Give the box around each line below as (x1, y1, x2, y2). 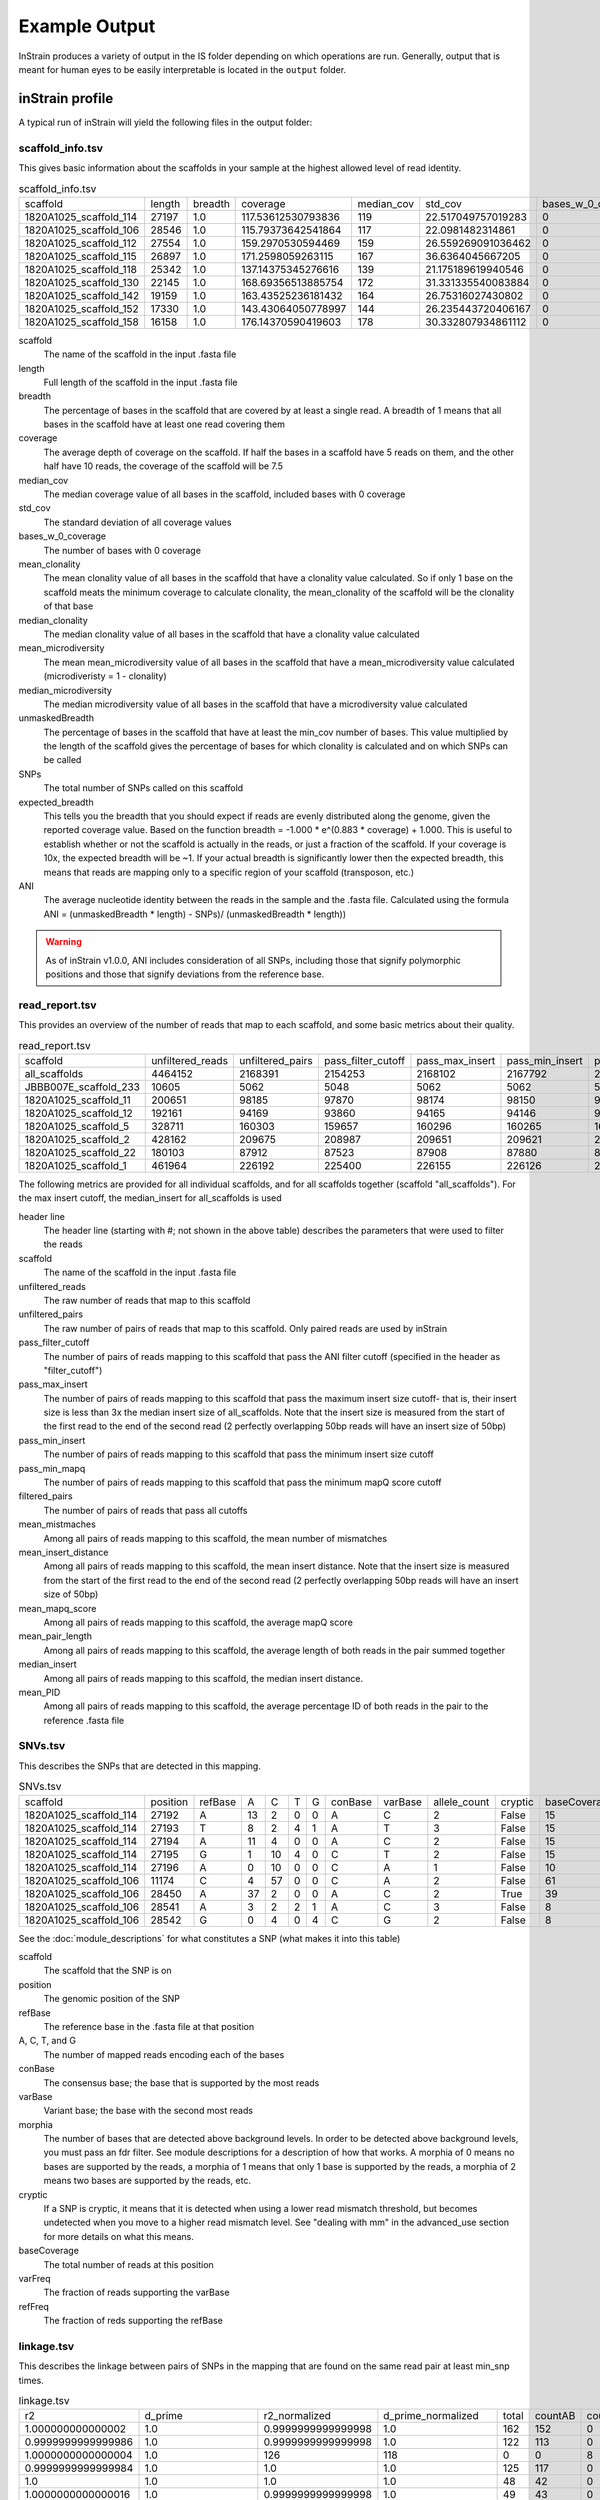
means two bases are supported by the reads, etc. (43, 2175, 252, 2187)
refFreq (18, 2300, 50, 2312)
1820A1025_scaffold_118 (24, 262, 137, 276)
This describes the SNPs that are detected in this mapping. (18, 1760, 262, 1772)
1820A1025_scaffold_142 (24, 288, 140, 302)
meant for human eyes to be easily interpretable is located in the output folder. (18, 63, 347, 75)
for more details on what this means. (43, 2230, 194, 2242)
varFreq (18, 2272, 51, 2284)
